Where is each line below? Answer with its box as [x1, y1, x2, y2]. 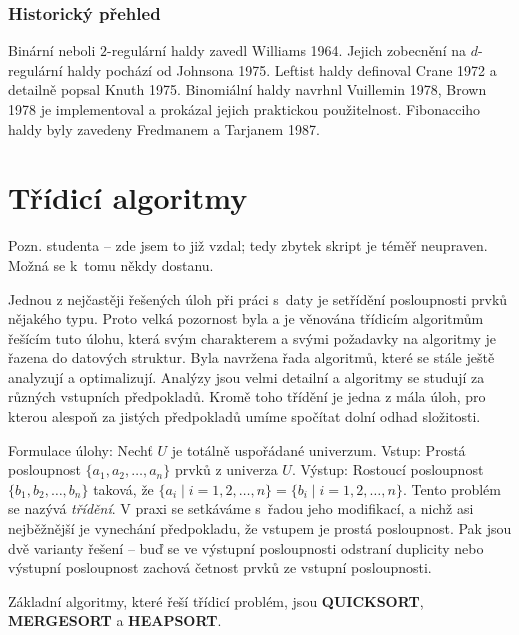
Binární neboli [8, 40, 96, 61]
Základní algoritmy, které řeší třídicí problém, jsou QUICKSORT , [8, 590, 424, 611]
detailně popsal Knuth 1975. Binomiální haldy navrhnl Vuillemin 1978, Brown [8, 79, 487, 100]
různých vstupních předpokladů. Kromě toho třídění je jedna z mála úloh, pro [8, 386, 486, 407]
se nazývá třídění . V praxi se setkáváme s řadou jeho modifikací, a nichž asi [8, 498, 474, 519]
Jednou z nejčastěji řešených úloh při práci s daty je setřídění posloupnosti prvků [8, 288, 508, 309]
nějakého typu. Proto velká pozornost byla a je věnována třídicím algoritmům [8, 308, 484, 329]
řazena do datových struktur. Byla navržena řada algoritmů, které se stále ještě [8, 347, 495, 368]
